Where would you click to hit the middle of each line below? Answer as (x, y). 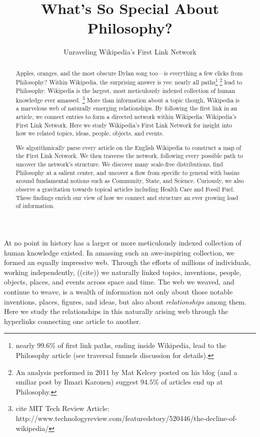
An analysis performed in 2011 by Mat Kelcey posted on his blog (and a (126, 372)
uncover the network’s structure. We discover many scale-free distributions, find (119, 164)
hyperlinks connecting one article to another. (72, 321)
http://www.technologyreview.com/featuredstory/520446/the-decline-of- (126, 418)
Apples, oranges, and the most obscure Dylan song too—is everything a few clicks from (129, 73)
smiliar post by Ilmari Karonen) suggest (77, 382)
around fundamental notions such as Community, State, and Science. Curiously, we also (130, 181)
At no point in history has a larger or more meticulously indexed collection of (123, 243)
